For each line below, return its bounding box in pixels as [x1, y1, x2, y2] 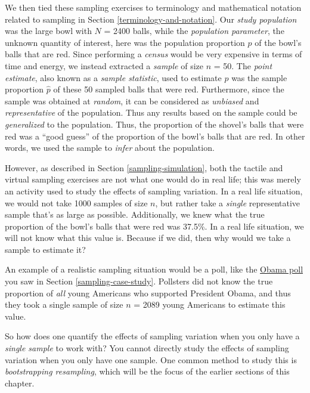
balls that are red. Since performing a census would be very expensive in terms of [5, 48, 302, 60]
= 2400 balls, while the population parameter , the [104, 24, 284, 37]
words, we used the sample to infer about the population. [5, 141, 215, 154]
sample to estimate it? [5, 243, 86, 255]
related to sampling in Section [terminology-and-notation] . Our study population [5, 13, 297, 25]
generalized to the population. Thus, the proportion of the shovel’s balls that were [5, 117, 304, 130]
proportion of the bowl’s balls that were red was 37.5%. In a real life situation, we [5, 219, 304, 232]
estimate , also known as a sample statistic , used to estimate [5, 71, 222, 83]
